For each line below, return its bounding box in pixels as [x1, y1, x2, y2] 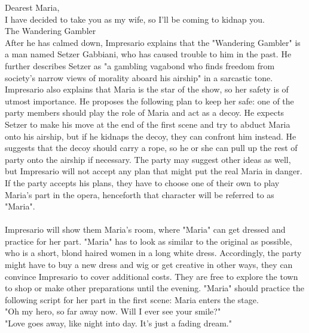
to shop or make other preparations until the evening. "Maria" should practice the [5, 282, 304, 294]
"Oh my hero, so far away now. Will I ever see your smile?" [5, 305, 221, 317]
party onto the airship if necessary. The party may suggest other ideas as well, [5, 153, 291, 165]
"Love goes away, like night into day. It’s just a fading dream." [5, 317, 232, 329]
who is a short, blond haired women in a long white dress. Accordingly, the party [5, 246, 302, 259]
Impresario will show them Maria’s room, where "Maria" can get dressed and [5, 223, 286, 236]
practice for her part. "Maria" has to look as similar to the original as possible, [5, 235, 292, 247]
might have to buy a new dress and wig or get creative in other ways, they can [5, 258, 293, 271]
